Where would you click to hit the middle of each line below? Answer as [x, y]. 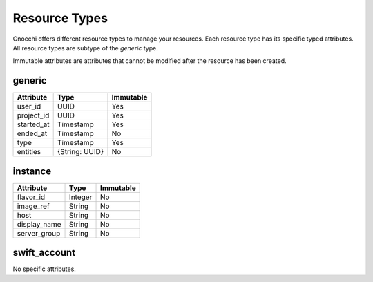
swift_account [44, 253]
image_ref [33, 206]
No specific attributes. [44, 269]
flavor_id [31, 197]
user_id [29, 106]
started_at [33, 124]
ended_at [32, 133]
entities [29, 152]
